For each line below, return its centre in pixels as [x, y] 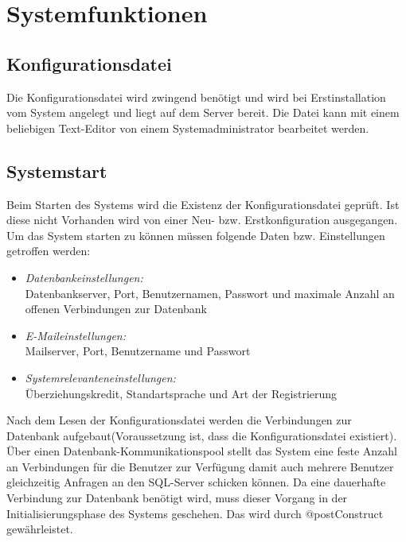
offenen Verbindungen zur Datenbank [116, 309]
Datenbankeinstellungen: [84, 277]
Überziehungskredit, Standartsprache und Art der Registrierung [181, 393]
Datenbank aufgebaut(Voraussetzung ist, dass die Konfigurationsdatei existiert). [202, 435]
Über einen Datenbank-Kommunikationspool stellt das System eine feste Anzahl [202, 451]
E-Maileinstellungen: [75, 335]
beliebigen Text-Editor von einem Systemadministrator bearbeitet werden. [188, 128]
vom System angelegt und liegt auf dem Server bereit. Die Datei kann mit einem [203, 112]
